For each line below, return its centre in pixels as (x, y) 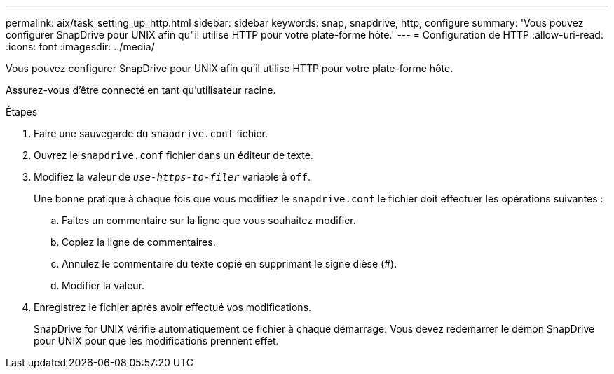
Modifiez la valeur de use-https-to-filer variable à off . (172, 177)
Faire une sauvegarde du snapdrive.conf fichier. (151, 133)
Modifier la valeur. (103, 285)
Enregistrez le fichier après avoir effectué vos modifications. (173, 307)
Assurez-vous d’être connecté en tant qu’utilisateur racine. (141, 90)
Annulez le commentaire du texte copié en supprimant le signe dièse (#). (230, 264)
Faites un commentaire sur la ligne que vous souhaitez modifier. (209, 220)
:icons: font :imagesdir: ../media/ (80, 47)
